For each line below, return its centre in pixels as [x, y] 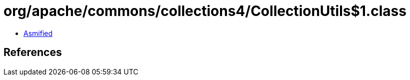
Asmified [38, 33]
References [33, 52]
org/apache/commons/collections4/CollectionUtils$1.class [205, 11]
